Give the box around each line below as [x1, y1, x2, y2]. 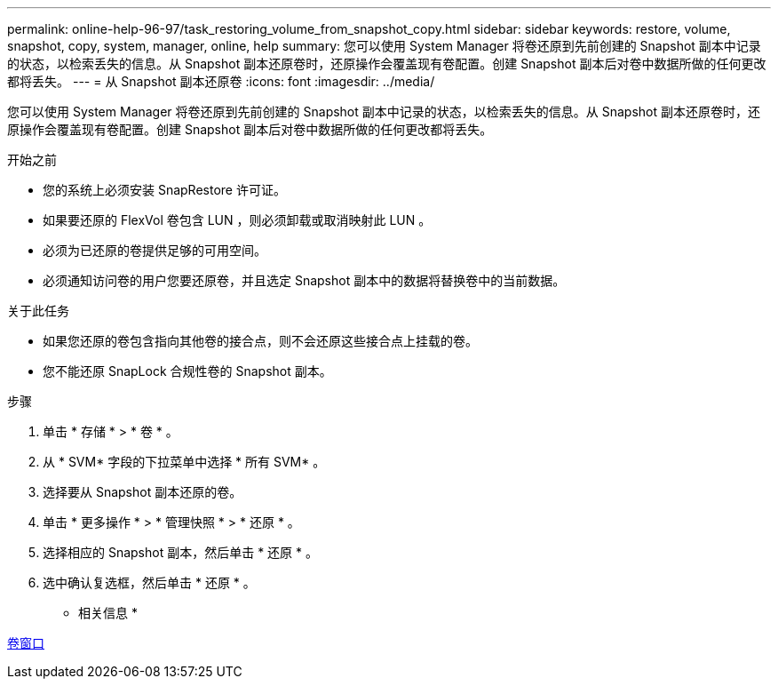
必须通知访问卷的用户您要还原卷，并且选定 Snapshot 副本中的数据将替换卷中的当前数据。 [43, 273, 566, 288]
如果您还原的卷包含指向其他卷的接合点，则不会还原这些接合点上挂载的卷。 [43, 333, 478, 348]
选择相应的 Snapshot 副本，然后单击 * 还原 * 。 [43, 545, 318, 560]
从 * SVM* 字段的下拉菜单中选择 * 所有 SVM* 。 [43, 454, 326, 469]
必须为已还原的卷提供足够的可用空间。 [43, 243, 266, 258]
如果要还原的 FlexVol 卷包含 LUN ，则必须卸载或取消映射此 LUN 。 [43, 212, 432, 227]
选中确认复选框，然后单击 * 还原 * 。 [43, 575, 256, 590]
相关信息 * [78, 605, 138, 620]
